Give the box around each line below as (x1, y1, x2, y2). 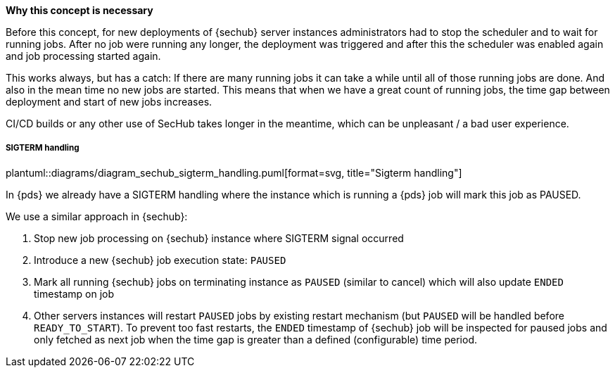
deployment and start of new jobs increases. (6, 96, 213, 108)
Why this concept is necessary (6, 4, 153, 16)
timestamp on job (34, 287, 115, 300)
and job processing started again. (6, 50, 161, 62)
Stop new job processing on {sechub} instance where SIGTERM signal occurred (34, 232, 404, 244)
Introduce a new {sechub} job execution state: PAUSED (34, 253, 286, 266)
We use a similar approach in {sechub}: (6, 210, 188, 222)
